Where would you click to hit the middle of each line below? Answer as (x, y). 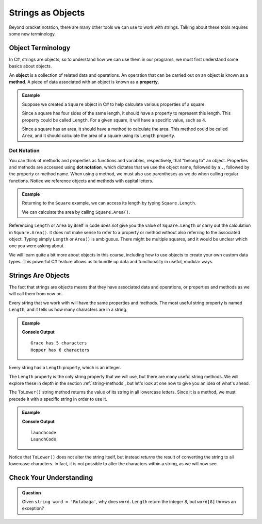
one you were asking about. (37, 246)
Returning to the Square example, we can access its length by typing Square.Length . (109, 203)
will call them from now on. (36, 294)
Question (32, 492)
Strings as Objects (47, 13)
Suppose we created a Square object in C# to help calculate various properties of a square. (114, 104)
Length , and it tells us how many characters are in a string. (68, 310)
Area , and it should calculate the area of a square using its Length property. (99, 135)
